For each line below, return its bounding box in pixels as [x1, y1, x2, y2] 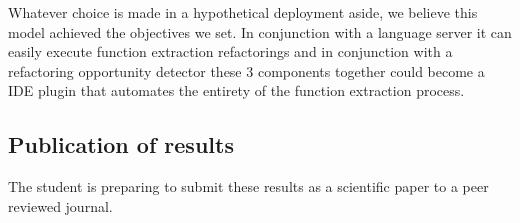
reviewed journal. [8, 195, 113, 216]
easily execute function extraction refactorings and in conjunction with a [8, 41, 453, 62]
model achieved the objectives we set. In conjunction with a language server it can [8, 21, 512, 42]
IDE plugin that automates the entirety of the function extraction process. [8, 80, 465, 101]
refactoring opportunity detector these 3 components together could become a [8, 60, 485, 81]
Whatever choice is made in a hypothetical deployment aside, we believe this [8, 2, 478, 22]
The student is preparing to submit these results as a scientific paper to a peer [8, 176, 489, 197]
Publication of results [8, 129, 234, 160]
